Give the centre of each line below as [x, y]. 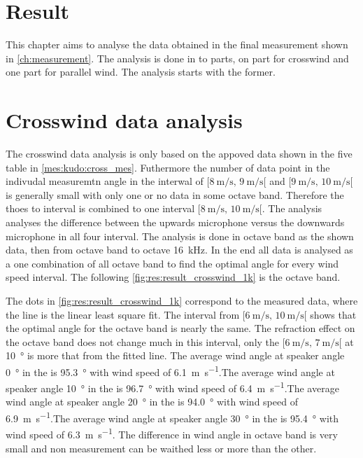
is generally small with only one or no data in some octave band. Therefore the [175, 194]
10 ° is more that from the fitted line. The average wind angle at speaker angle [175, 355]
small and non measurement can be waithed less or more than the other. [161, 448]
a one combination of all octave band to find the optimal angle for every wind [172, 263]
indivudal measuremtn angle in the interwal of [105, 181]
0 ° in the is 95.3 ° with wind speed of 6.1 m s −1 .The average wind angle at [170, 370]
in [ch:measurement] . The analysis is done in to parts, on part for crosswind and [177, 58]
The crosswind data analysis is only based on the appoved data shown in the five [179, 154]
